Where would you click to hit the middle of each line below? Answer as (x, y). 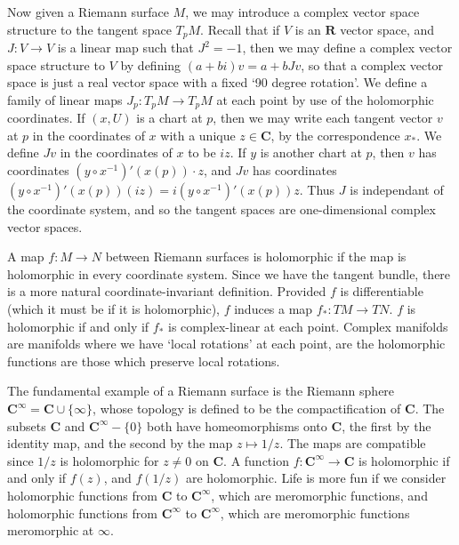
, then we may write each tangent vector (323, 118)
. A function (256, 460)
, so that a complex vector (372, 64)
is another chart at (311, 152)
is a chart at (169, 118)
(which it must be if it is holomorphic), (113, 309)
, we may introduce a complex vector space (302, 12)
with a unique (198, 135)
